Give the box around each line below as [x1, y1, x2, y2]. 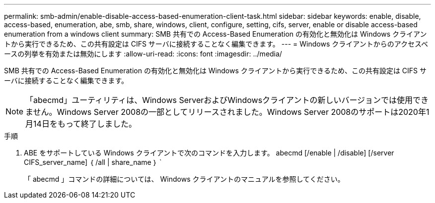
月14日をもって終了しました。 [25, 119, 137, 129]
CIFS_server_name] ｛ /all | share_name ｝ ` [24, 158, 162, 166]
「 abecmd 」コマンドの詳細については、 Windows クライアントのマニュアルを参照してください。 [24, 175, 345, 183]
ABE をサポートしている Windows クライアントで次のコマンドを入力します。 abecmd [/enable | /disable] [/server [24, 149, 394, 157]
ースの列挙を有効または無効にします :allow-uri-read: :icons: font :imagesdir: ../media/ [4, 50, 282, 58]
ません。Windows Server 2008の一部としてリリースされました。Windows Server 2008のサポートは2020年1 [25, 107, 430, 117]
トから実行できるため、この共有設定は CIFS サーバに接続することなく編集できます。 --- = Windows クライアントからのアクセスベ [4, 40, 428, 48]
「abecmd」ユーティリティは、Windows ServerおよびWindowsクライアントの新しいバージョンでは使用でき [25, 95, 429, 105]
